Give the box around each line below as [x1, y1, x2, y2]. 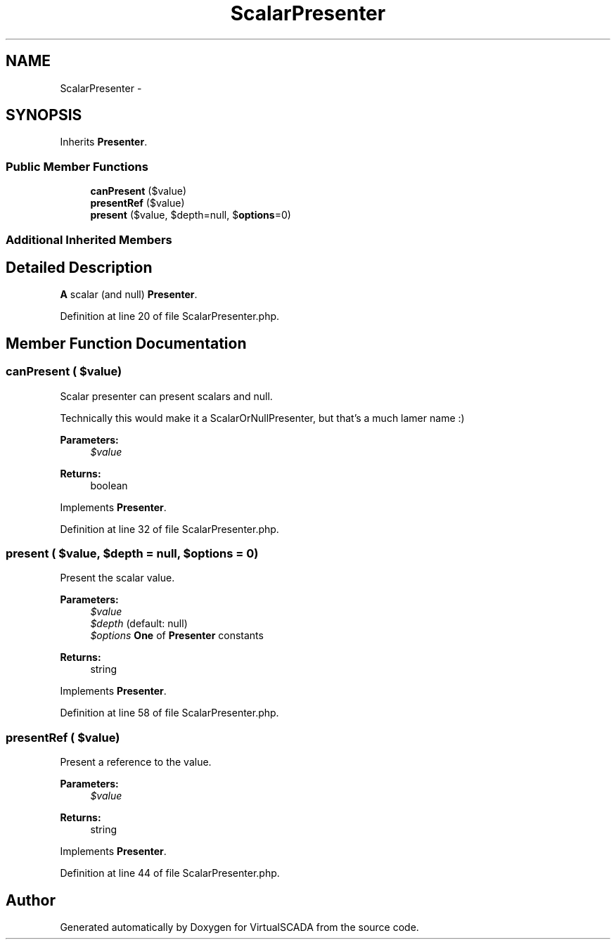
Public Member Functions [6, 159, 148, 174]
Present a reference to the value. [60, 756, 212, 769]
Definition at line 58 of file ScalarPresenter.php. [60, 707, 279, 719]
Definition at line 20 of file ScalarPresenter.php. [60, 310, 280, 323]
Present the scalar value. [60, 572, 175, 584]
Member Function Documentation [6, 334, 247, 352]
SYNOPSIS [6, 106, 82, 124]
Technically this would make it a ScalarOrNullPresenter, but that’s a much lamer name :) [60, 411, 465, 424]
